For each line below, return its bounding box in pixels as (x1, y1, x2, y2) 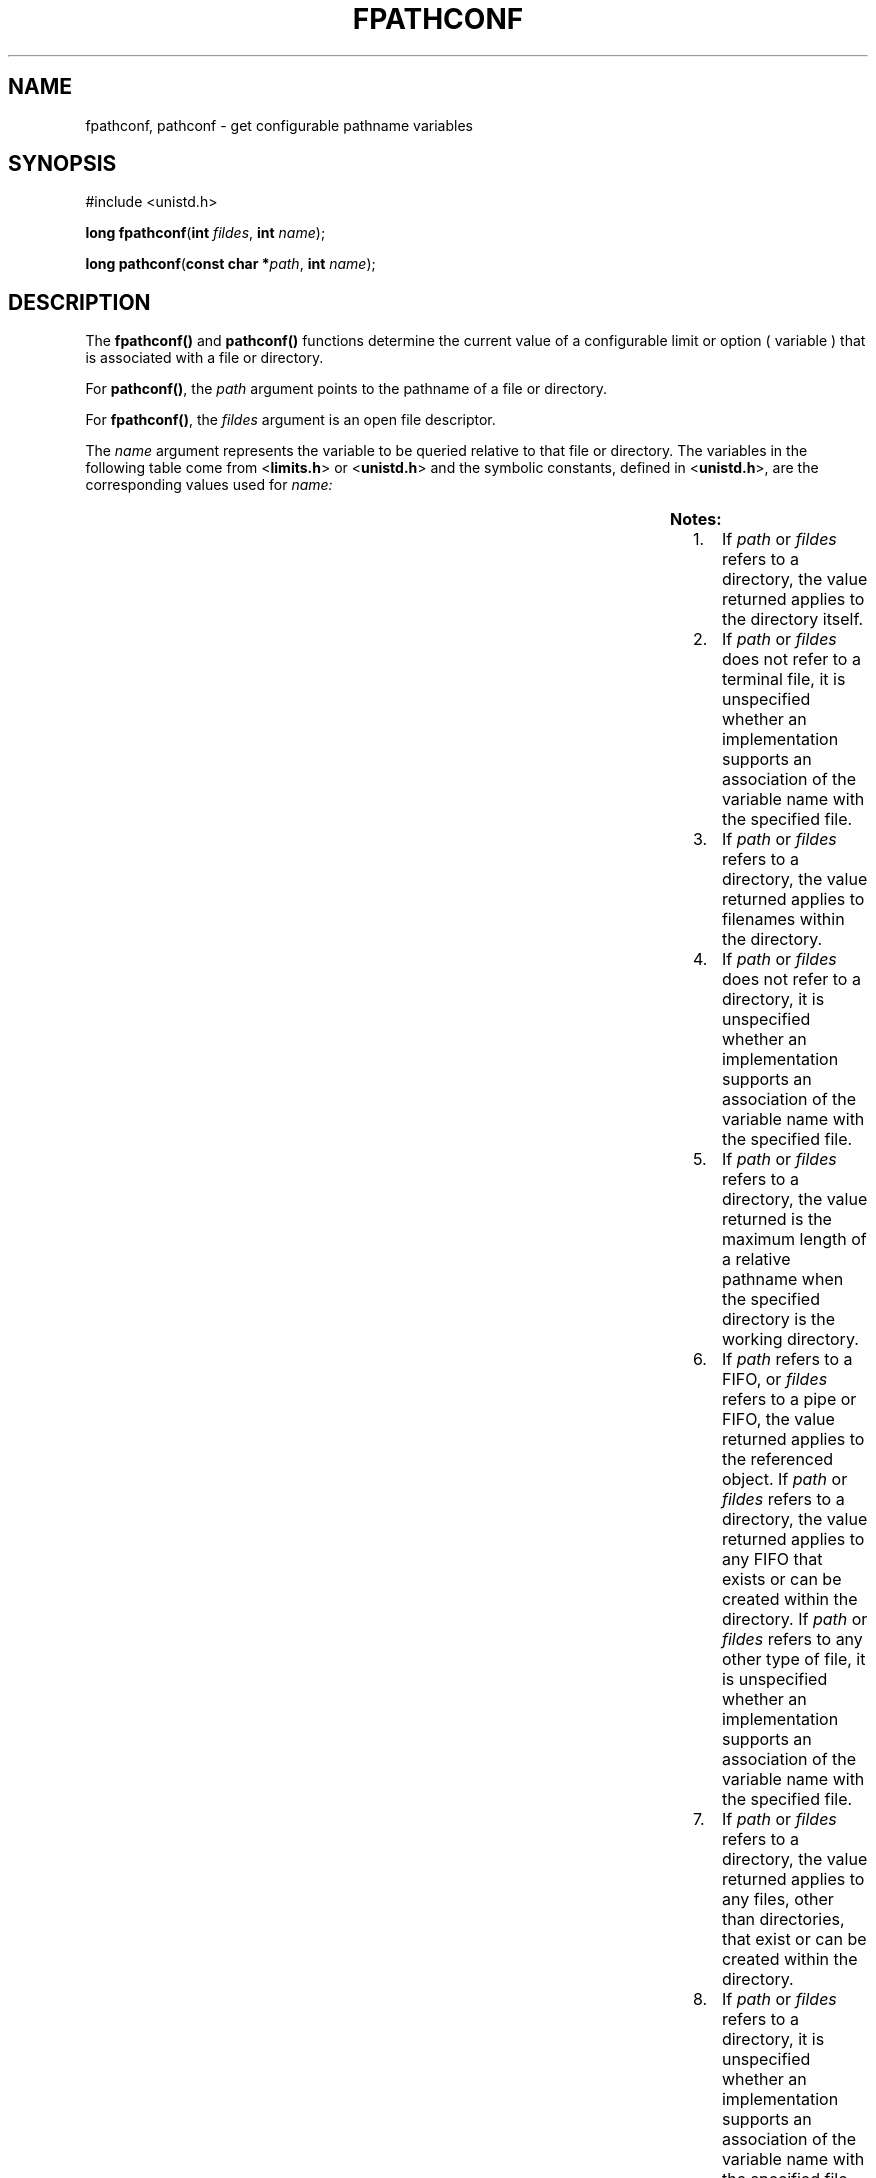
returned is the (721, 1209, 832, 1230)
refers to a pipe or (721, 1389, 857, 1410)
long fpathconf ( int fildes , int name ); (85, 224, 326, 242)
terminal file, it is (721, 669, 846, 690)
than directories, (721, 1909, 845, 1930)
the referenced (721, 1449, 834, 1470)
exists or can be (721, 1569, 842, 1590)
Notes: (670, 509, 722, 530)
